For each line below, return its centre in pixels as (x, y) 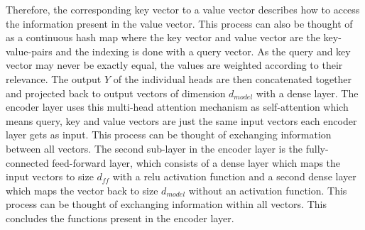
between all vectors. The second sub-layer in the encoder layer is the (154, 148)
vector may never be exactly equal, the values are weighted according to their (174, 65)
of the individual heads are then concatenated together (233, 78)
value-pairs (29, 51)
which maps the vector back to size (82, 190)
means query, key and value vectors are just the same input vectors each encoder (181, 120)
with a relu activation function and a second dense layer (234, 176)
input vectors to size (50, 176)
